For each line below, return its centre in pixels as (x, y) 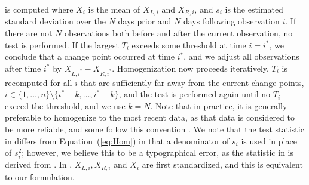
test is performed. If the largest (62, 44)
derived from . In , (39, 164)
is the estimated (254, 9)
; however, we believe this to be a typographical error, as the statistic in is (157, 152)
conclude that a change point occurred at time (90, 56)
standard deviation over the (55, 21)
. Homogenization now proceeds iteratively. (190, 68)
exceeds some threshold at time (189, 44)
